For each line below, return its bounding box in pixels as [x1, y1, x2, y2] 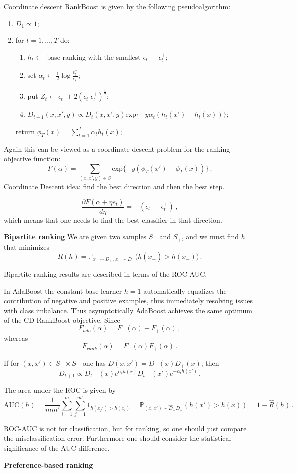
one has [82, 357, 106, 368]
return [15, 126, 35, 136]
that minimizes [4, 241, 50, 252]
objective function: [4, 154, 61, 164]
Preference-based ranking [4, 459, 93, 470]
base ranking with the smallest [47, 51, 141, 62]
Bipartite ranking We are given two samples [4, 231, 147, 242]
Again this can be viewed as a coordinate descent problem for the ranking [4, 144, 230, 154]
